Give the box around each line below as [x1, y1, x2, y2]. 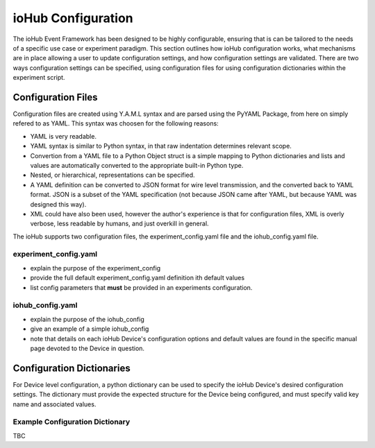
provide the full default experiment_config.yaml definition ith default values [30, 274, 245, 282]
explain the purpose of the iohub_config [30, 315, 145, 323]
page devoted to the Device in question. [30, 344, 145, 352]
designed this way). [30, 200, 87, 208]
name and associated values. [12, 399, 97, 408]
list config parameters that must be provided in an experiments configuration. [30, 283, 253, 291]
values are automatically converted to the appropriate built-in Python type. [30, 161, 244, 169]
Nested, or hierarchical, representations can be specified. [30, 171, 195, 180]
